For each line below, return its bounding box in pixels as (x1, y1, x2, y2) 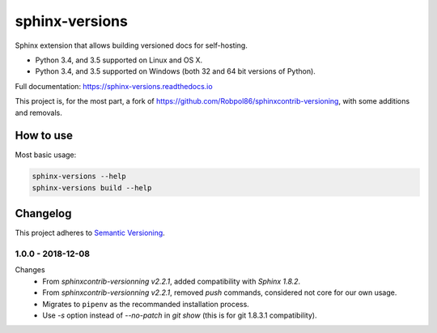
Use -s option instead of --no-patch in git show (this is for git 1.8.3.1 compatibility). (42, 310, 317, 320)
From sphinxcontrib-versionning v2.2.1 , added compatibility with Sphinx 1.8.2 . (42, 276, 301, 286)
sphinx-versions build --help (32, 183, 152, 192)
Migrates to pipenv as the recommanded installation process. (42, 299, 250, 309)
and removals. (15, 108, 62, 117)
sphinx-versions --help (32, 172, 127, 181)
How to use (15, 129, 73, 143)
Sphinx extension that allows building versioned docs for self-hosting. (15, 41, 248, 50)
